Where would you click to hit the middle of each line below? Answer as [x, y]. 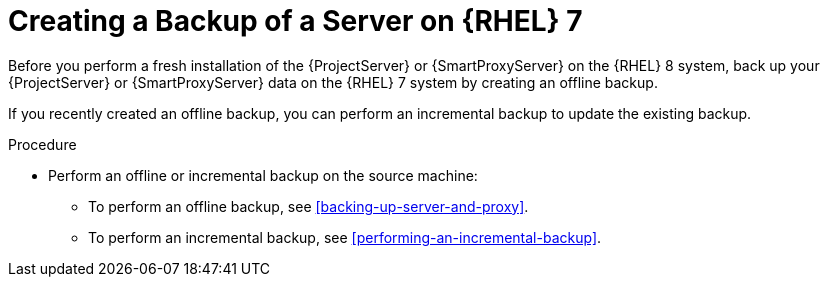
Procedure [42, 144]
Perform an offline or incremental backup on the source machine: [263, 175]
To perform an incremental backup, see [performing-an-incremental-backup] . [345, 237]
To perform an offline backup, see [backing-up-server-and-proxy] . [308, 206]
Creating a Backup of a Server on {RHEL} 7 [295, 21]
